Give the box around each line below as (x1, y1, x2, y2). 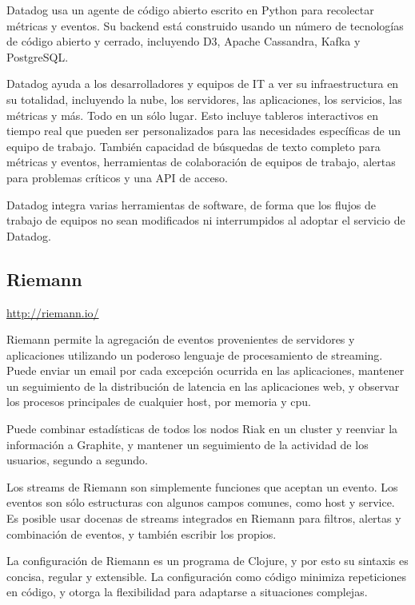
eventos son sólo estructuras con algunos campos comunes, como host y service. (6, 494, 395, 511)
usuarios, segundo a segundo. (6, 452, 148, 468)
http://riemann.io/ (6, 304, 99, 320)
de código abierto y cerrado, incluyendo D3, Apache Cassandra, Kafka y (6, 33, 361, 50)
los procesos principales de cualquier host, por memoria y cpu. (6, 393, 311, 410)
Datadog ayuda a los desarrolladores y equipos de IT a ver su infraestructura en (6, 75, 399, 92)
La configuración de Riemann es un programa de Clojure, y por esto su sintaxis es (6, 552, 409, 569)
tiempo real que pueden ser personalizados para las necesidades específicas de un (6, 122, 401, 139)
